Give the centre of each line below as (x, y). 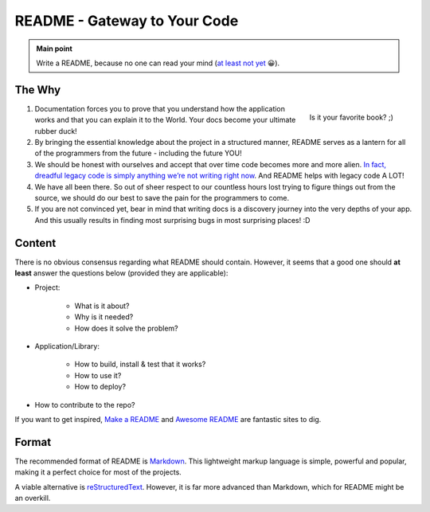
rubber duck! (56, 131)
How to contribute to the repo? (85, 405)
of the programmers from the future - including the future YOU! (138, 153)
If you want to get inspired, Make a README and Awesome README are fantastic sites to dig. (168, 419)
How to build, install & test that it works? (140, 364)
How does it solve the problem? (126, 328)
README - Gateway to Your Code (127, 21)
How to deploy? (100, 387)
